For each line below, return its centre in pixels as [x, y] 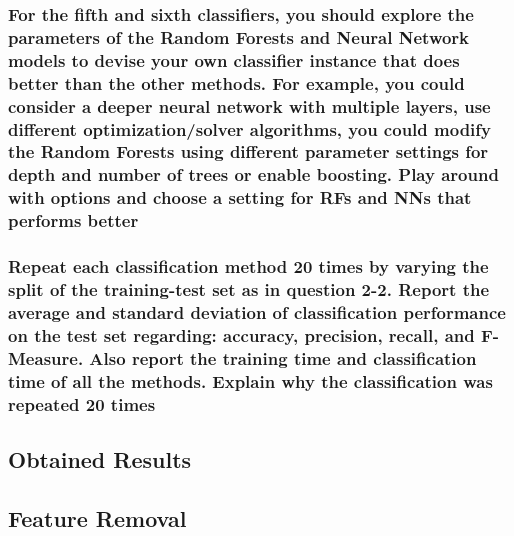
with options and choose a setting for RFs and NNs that [240, 197]
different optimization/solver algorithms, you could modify [249, 128]
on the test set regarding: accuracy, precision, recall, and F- [254, 334]
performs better [73, 220]
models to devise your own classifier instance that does [234, 59]
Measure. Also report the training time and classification [242, 357]
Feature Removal [97, 517]
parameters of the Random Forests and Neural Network [239, 36]
